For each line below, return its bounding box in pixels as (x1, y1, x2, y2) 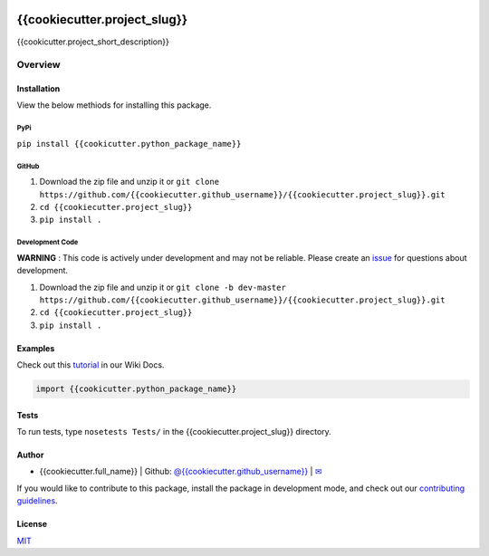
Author (16, 449, 44, 461)
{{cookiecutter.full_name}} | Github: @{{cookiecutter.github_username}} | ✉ (39, 466, 322, 477)
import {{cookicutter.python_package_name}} (35, 384, 237, 394)
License (16, 519, 48, 530)
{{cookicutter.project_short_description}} (16, 36, 169, 47)
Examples (16, 342, 55, 353)
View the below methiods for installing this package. (16, 100, 212, 110)
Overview (16, 59, 61, 72)
